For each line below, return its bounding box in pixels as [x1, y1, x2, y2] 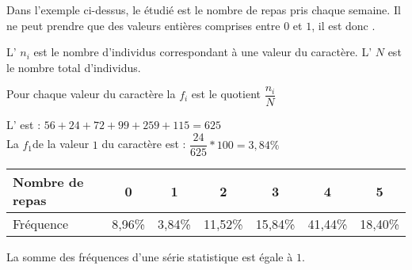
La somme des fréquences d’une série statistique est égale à [6, 249, 293, 265]
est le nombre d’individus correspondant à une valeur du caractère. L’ [33, 44, 372, 60]
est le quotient [191, 86, 261, 102]
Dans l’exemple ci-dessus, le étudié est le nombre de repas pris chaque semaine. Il [6, 2, 401, 17]
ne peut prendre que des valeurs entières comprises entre [6, 17, 280, 33]
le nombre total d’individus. [6, 59, 141, 75]
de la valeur [32, 135, 90, 152]
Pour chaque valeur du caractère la [6, 86, 176, 102]
